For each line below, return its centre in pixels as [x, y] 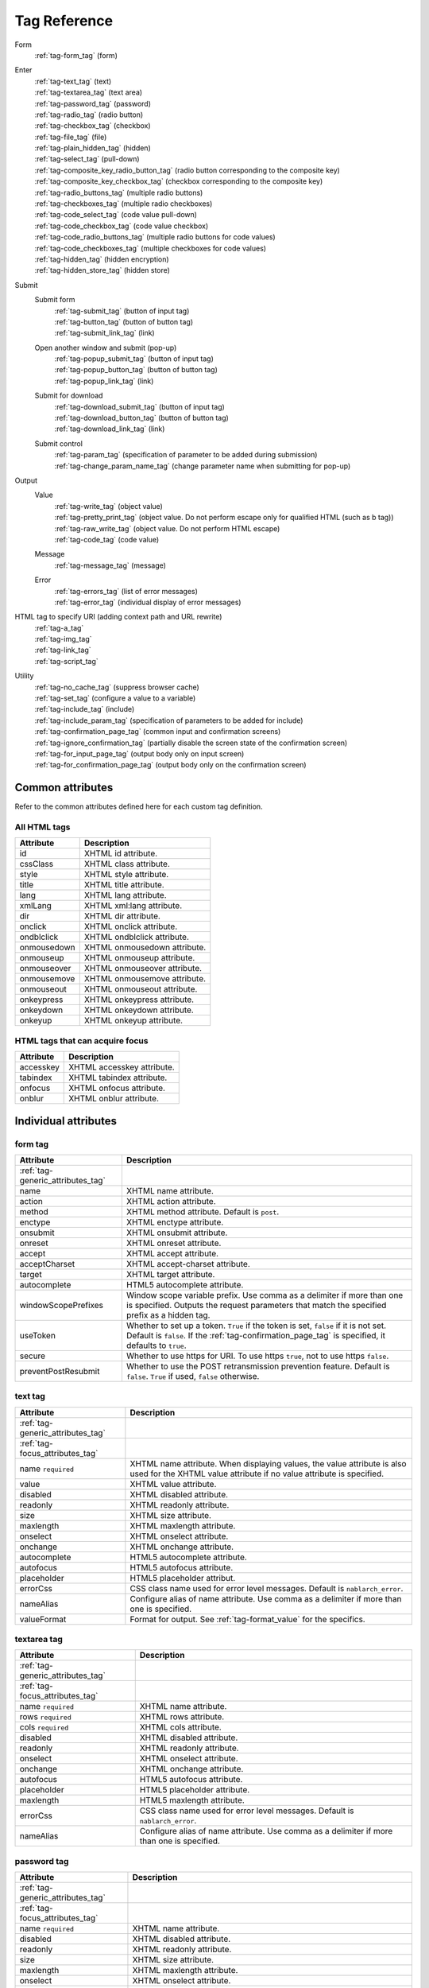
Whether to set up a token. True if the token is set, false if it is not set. [256, 1326]
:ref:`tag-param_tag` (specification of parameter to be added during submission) [186, 455]
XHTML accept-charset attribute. [188, 1264]
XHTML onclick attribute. [131, 926]
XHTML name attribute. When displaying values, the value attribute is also [268, 1463]
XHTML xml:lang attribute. [133, 906]
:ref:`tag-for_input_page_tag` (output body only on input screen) [139, 753]
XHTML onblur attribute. [114, 1099]
